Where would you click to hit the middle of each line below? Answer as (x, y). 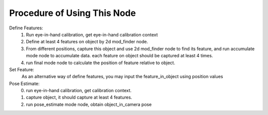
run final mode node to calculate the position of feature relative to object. (101, 63)
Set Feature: (22, 69)
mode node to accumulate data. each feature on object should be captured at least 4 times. (120, 56)
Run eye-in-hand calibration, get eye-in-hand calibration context (92, 34)
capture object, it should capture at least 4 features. (79, 98)
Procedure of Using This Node (72, 13)
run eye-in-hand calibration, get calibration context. (79, 91)
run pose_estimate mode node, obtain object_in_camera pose (89, 104)
